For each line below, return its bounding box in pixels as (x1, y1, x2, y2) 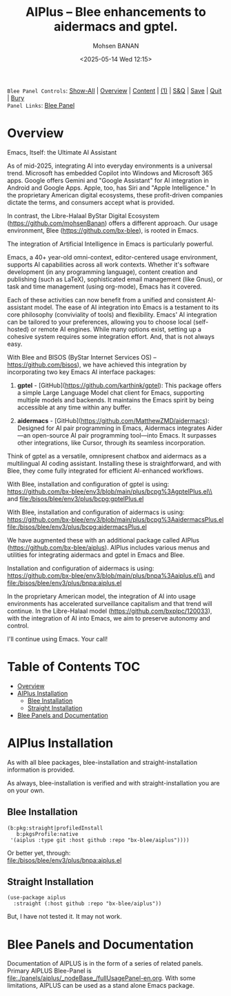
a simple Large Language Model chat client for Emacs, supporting (17, 388, 205, 397)
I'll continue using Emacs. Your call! (7, 634, 108, 643)
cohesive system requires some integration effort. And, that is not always (7, 332, 215, 340)
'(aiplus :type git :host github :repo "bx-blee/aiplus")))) (10, 837, 190, 843)
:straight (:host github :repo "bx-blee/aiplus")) (13, 900, 162, 908)
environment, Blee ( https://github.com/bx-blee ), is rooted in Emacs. (7, 226, 199, 235)
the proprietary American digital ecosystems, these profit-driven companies (7, 191, 223, 199)
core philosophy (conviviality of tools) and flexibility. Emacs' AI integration (7, 310, 217, 318)
